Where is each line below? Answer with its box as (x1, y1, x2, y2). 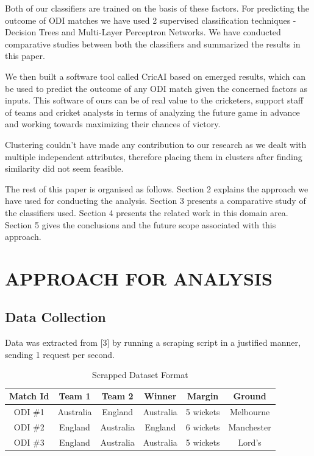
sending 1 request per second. (5, 348, 115, 360)
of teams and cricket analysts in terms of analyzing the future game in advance (5, 105, 300, 118)
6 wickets (185, 420, 220, 433)
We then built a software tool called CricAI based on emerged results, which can (5, 69, 306, 82)
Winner (144, 390, 177, 402)
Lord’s (238, 435, 262, 448)
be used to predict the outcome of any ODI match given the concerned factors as (5, 82, 307, 94)
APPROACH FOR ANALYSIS (5, 265, 273, 290)
